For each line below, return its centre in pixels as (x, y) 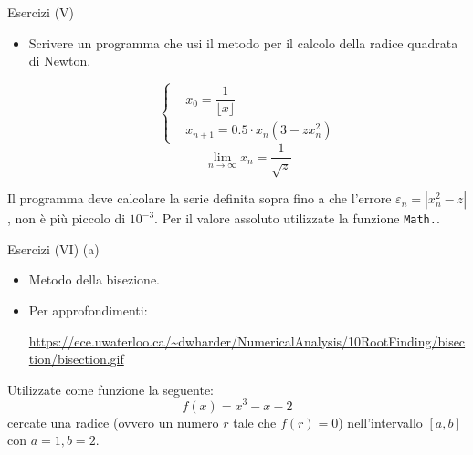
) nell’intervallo (380, 422)
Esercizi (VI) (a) (53, 248)
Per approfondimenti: (88, 310)
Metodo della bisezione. (94, 279)
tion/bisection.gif (76, 359)
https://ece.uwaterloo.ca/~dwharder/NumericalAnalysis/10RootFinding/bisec (247, 341)
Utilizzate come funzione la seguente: (110, 389)
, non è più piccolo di (67, 218)
